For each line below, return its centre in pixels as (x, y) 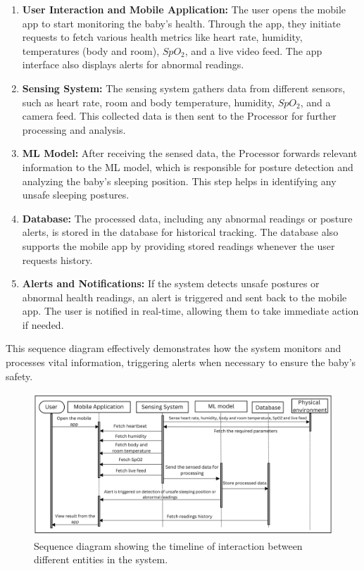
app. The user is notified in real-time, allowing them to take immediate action (190, 311)
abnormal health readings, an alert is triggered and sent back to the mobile (184, 297)
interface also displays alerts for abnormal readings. (133, 64)
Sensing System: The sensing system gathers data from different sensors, (184, 88)
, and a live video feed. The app (253, 50)
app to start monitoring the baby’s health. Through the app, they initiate (181, 23)
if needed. (43, 324)
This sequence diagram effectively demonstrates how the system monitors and (174, 348)
